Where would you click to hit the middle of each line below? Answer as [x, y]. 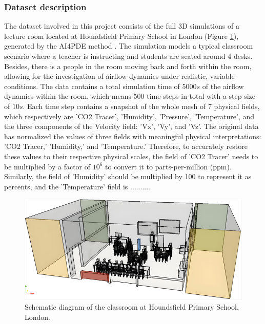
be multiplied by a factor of [47, 166]
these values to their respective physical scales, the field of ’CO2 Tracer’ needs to [131, 156]
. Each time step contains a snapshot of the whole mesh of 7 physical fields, [141, 106]
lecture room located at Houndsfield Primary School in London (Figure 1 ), [121, 36]
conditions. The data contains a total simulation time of [92, 86]
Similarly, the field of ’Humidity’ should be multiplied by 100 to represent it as [128, 176]
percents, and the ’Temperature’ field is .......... [77, 186]
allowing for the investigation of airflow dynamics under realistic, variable [119, 76]
